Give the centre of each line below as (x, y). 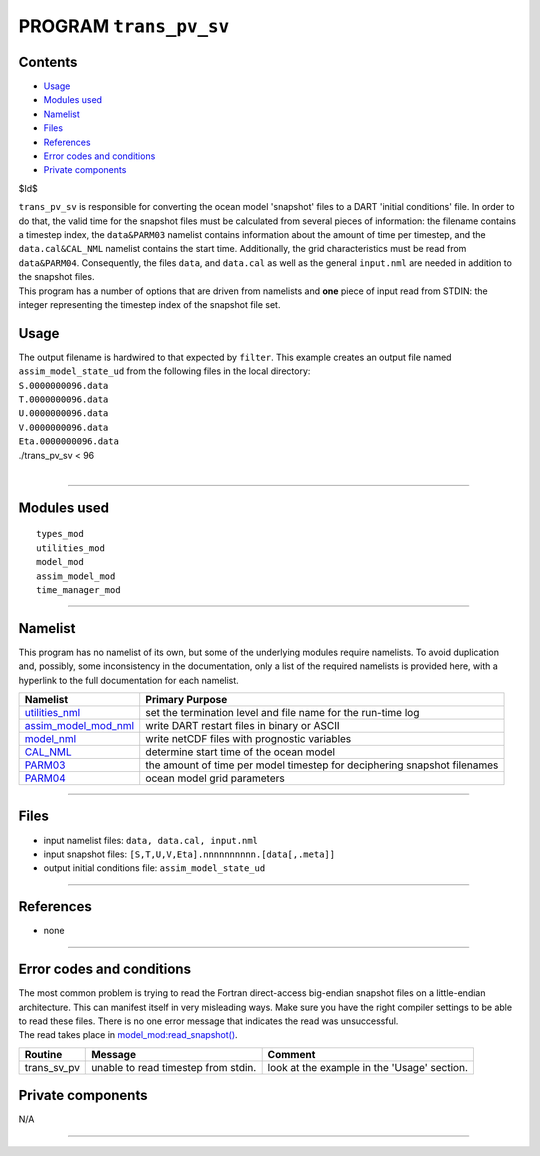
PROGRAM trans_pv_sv (124, 26)
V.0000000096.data (63, 427)
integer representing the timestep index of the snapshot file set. (149, 304)
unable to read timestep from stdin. (174, 1067)
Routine (43, 1054)
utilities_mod (70, 548)
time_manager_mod (78, 589)
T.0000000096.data (63, 399)
